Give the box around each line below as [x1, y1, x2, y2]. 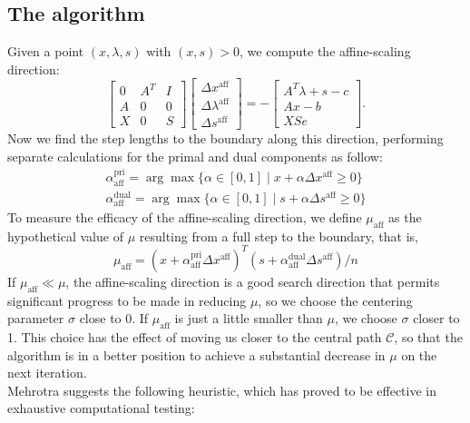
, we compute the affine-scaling [240, 42, 411, 61]
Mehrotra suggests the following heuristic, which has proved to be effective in [7, 380, 437, 399]
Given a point [7, 42, 84, 61]
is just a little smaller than [174, 309, 323, 328]
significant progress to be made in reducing [7, 290, 247, 310]
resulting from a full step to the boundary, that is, [139, 226, 418, 245]
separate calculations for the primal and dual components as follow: [7, 146, 383, 165]
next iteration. [7, 363, 87, 382]
